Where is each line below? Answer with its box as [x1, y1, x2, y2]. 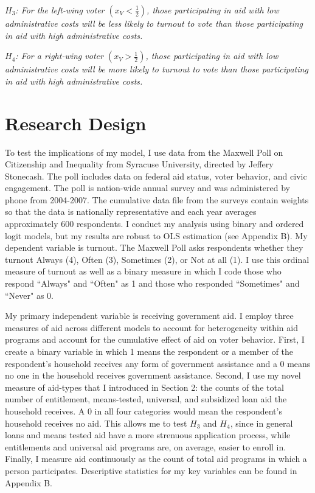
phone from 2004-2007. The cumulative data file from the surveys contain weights [5, 193, 309, 206]
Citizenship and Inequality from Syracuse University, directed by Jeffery [5, 158, 274, 170]
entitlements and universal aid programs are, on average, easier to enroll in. [5, 440, 286, 453]
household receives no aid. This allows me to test [5, 416, 187, 429]
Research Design [5, 110, 147, 135]
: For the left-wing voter [15, 4, 105, 16]
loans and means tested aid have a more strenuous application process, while [5, 428, 291, 441]
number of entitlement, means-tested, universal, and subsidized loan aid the [5, 393, 287, 405]
